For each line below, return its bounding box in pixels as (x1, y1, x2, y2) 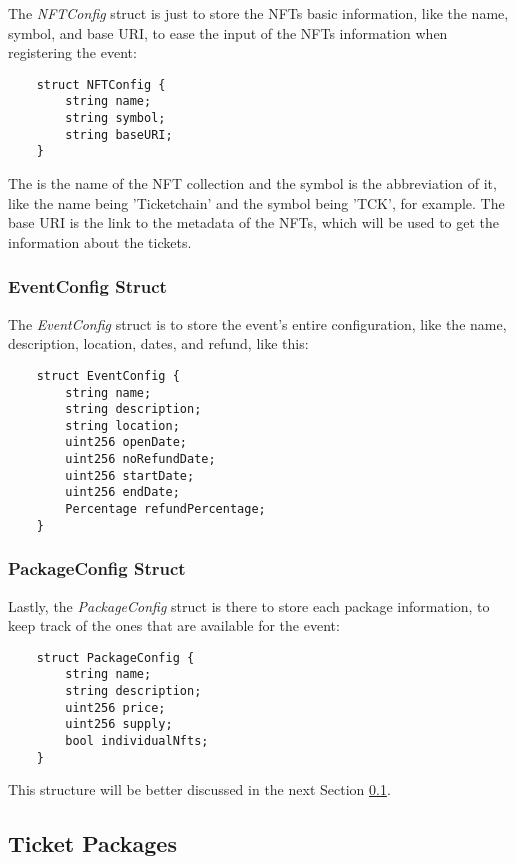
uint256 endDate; (65, 485, 180, 500)
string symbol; (65, 111, 166, 126)
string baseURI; (65, 127, 173, 142)
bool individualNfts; (65, 734, 209, 749)
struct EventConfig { (36, 368, 180, 383)
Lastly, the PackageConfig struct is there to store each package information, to (8, 595, 490, 616)
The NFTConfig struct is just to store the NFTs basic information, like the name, (8, 3, 509, 23)
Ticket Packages (8, 828, 177, 859)
